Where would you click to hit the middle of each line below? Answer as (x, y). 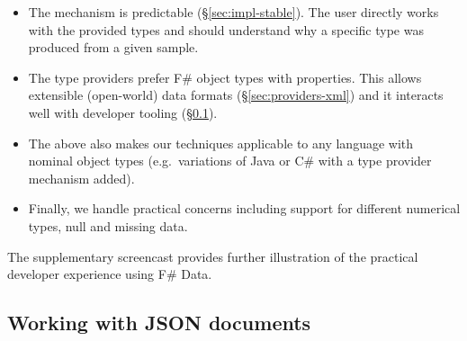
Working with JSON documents (159, 323)
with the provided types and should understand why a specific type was (226, 29)
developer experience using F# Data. (110, 274)
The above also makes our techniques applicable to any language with (221, 143)
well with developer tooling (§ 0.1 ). (123, 112)
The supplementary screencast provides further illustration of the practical (213, 256)
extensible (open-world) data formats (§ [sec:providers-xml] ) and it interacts (236, 95)
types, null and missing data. (108, 225)
